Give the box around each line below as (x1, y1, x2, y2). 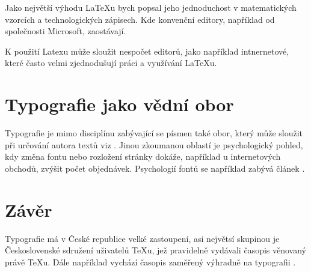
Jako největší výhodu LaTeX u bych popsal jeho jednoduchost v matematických (5, 1, 297, 13)
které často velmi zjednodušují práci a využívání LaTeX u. (5, 56, 217, 69)
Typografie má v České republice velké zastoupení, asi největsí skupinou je (5, 232, 280, 244)
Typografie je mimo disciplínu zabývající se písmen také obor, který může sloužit (5, 127, 303, 139)
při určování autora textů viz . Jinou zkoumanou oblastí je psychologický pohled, (5, 138, 303, 151)
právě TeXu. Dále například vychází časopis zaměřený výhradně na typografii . (5, 255, 296, 268)
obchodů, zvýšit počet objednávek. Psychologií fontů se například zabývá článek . (5, 162, 305, 174)
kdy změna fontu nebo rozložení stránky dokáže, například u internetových (5, 150, 281, 163)
